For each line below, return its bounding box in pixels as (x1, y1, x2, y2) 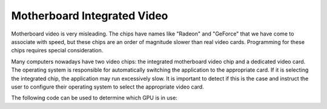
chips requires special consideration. (11, 47, 104, 54)
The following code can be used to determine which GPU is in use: (11, 94, 178, 102)
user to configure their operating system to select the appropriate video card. (11, 83, 204, 90)
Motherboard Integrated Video (11, 9, 168, 22)
